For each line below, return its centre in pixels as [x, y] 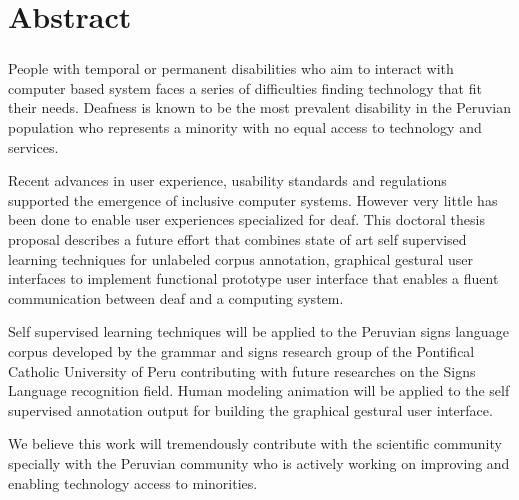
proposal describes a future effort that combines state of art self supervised [237, 239]
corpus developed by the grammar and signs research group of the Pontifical [241, 351]
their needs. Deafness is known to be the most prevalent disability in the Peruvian [260, 107]
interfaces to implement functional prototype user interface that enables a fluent [253, 278]
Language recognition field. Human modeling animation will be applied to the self [259, 390]
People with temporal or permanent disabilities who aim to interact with [231, 68]
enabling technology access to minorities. [133, 482]
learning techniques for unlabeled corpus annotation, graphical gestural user [240, 258]
